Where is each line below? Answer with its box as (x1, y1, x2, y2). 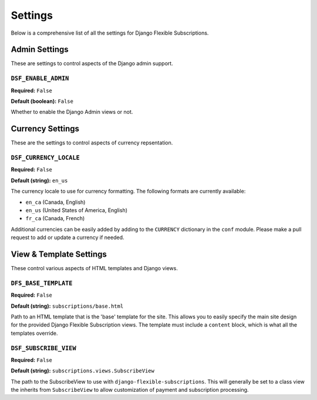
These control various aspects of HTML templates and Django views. (11, 265, 178, 272)
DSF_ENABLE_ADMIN (11, 75, 69, 82)
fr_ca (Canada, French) (25, 215, 85, 222)
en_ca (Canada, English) (25, 199, 86, 206)
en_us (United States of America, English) (25, 206, 128, 214)
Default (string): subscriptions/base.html (11, 302, 124, 310)
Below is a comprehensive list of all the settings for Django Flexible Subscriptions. (11, 29, 209, 36)
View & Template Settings (11, 249, 107, 259)
